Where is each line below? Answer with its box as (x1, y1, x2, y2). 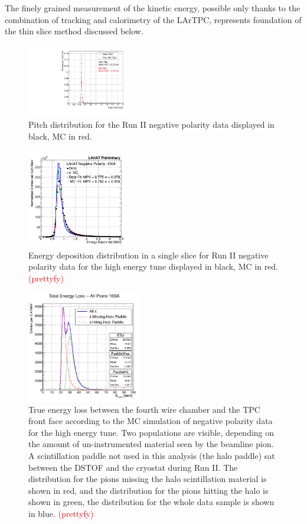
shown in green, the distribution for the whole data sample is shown (28, 496, 275, 508)
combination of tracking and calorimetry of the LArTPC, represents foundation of (5, 13, 302, 25)
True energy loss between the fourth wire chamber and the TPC (28, 403, 260, 415)
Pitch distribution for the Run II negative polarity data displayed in (28, 118, 275, 131)
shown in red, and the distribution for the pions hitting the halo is (28, 484, 269, 496)
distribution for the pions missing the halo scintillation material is (28, 473, 267, 485)
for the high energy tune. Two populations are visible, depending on (28, 426, 275, 438)
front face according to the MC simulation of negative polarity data (28, 415, 273, 427)
